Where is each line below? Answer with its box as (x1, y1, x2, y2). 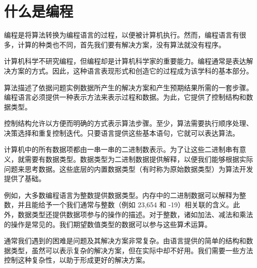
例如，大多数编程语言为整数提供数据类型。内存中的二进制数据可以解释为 (4, 190, 239, 200)
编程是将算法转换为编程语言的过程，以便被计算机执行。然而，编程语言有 (4, 30, 239, 40)
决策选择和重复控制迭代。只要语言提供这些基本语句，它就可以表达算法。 (4, 127, 239, 138)
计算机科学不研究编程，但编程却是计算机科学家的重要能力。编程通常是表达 (4, 56, 246, 66)
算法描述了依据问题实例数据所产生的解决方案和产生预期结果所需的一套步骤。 (4, 82, 253, 92)
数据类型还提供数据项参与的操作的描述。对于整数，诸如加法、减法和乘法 (17, 209, 253, 220)
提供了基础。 (4, 173, 45, 184)
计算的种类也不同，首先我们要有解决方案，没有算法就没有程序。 (17, 39, 225, 49)
